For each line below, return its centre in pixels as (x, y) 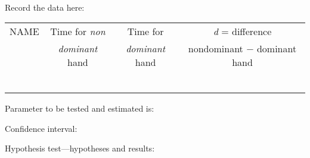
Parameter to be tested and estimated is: (80, 108)
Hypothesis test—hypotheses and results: (80, 148)
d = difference (242, 31)
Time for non (78, 31)
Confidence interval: (41, 128)
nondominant (216, 49)
